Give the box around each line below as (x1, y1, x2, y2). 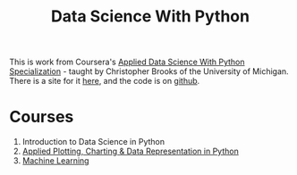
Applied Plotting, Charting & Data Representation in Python (21, 146, 239, 157)
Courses (9, 107, 74, 127)
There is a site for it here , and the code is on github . (9, 76, 200, 87)
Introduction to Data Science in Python (21, 137, 165, 147)
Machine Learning (21, 155, 89, 166)
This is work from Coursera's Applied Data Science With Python (9, 56, 245, 68)
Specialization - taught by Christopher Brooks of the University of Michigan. (9, 66, 289, 77)
